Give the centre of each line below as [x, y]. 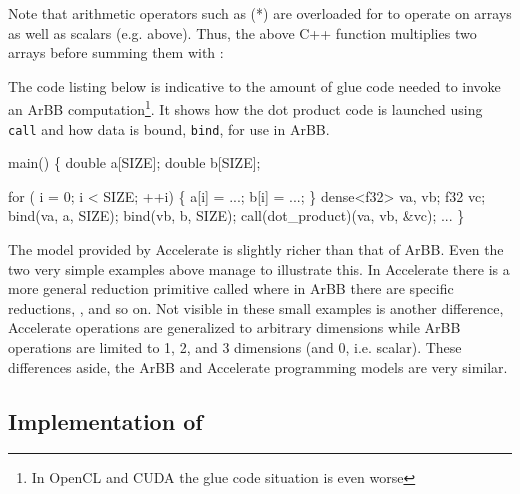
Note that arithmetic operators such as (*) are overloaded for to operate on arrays [260, 13]
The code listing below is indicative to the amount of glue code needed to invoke [254, 85]
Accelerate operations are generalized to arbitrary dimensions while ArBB [234, 327]
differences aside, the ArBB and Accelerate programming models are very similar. [258, 366]
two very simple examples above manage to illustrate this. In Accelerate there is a [259, 268]
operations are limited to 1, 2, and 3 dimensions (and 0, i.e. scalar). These [235, 347]
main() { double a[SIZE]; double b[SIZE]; [134, 162]
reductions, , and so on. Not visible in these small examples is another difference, [256, 307]
